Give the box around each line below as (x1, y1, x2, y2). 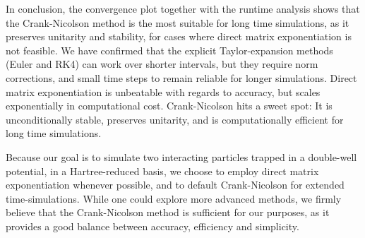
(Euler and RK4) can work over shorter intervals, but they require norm (6, 56, 318, 71)
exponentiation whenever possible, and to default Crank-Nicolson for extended (6, 177, 345, 192)
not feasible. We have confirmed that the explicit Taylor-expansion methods (6, 42, 333, 57)
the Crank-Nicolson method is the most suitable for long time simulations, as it (6, 15, 349, 30)
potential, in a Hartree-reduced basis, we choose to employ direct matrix (6, 163, 319, 178)
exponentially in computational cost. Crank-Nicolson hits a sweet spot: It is (6, 98, 333, 113)
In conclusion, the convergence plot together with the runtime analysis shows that (6, 1, 360, 16)
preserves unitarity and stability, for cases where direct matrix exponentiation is (6, 29, 352, 44)
